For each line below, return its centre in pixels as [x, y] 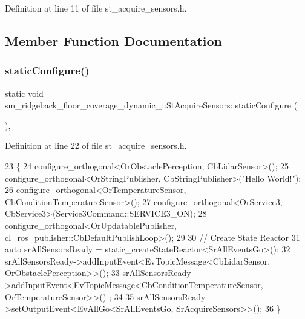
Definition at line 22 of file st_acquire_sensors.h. [96, 146]
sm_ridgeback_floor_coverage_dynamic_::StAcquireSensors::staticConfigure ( [151, 105]
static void [24, 93]
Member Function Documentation [114, 40]
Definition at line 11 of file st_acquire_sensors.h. [96, 8]
